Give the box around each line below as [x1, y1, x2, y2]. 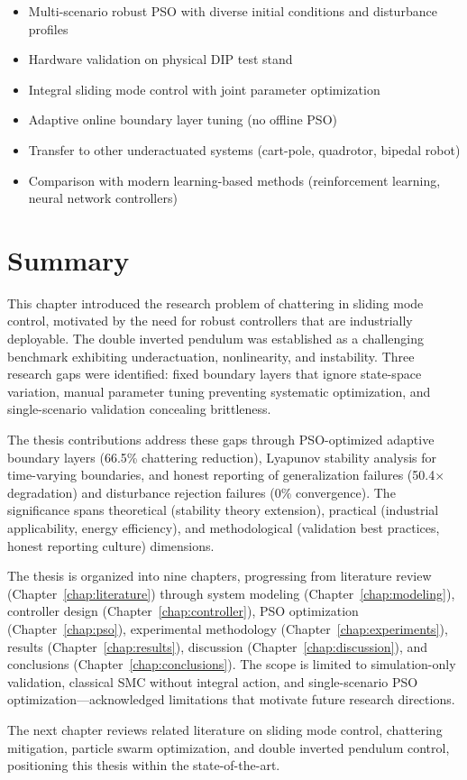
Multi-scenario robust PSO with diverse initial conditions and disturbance [28, 2, 437, 20]
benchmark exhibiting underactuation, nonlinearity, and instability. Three [7, 346, 415, 365]
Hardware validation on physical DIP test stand [28, 50, 293, 69]
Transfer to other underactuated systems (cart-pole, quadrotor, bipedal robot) [28, 140, 461, 159]
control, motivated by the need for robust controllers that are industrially [7, 311, 413, 330]
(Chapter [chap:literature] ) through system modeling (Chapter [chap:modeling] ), [7, 583, 455, 602]
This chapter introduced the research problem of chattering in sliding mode [7, 293, 424, 312]
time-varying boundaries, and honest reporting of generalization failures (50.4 [7, 465, 435, 484]
